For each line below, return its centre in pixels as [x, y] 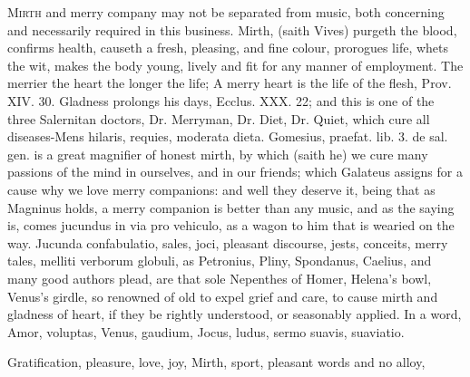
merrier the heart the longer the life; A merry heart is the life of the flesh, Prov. [230, 83]
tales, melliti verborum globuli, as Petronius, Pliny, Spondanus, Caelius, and [220, 261]
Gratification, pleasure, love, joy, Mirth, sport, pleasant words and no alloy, [216, 362]
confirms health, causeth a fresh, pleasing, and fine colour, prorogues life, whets [228, 48]
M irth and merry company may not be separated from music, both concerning [226, 12]
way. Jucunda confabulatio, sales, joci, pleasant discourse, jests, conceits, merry [228, 242]
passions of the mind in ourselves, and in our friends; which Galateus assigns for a [235, 172]
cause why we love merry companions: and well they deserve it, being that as [221, 189]
